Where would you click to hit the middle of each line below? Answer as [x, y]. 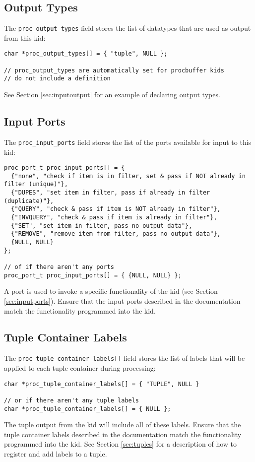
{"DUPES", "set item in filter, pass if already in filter [111, 193]
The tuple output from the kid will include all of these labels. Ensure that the [123, 425]
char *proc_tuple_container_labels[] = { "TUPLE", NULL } [102, 384]
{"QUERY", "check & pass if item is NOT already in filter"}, [116, 209]
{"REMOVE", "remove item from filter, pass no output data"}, [116, 234]
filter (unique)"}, [36, 184]
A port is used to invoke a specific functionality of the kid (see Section [111, 291]
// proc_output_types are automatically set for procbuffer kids [114, 70]
